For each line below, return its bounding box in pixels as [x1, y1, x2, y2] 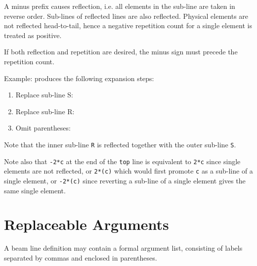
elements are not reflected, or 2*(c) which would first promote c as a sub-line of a [4, 166, 253, 176]
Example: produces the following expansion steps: [4, 73, 154, 83]
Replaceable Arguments [4, 214, 169, 234]
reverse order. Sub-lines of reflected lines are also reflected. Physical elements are [4, 10, 249, 21]
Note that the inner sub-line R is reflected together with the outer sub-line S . [4, 139, 236, 149]
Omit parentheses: [15, 123, 71, 133]
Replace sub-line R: [15, 106, 75, 116]
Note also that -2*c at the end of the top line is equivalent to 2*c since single [4, 156, 241, 166]
